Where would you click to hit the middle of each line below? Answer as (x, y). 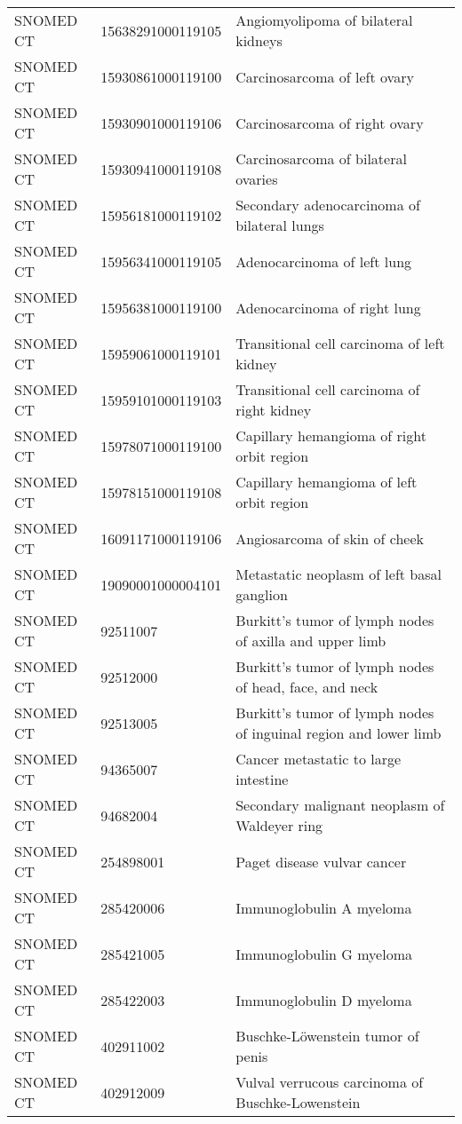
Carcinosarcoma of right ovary (330, 123)
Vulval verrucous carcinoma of (330, 1082)
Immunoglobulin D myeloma (324, 1000)
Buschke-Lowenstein (298, 1102)
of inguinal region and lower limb (339, 733)
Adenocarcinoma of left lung (324, 261)
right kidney (274, 410)
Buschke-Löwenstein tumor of (327, 1036)
